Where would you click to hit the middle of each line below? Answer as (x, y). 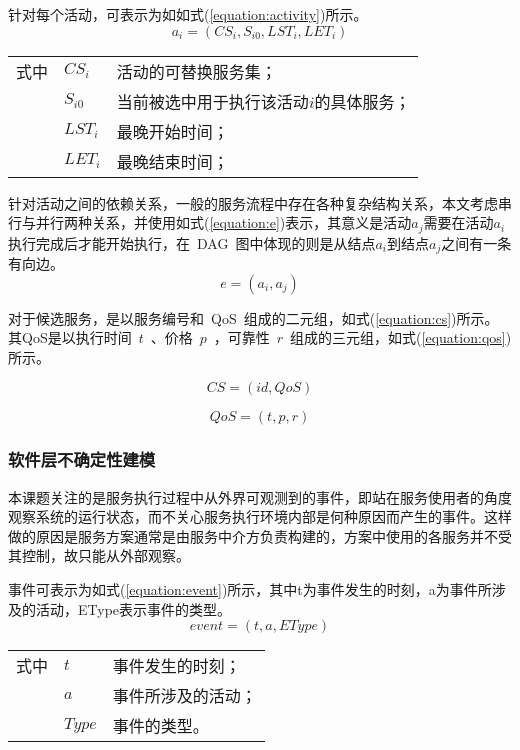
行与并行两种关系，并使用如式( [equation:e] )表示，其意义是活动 (210, 222)
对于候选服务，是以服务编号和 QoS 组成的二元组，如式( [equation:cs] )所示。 (253, 317)
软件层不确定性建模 (82, 459)
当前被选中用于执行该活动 (212, 101)
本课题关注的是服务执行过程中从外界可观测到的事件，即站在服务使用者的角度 (260, 496)
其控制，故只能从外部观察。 (99, 555)
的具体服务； (362, 101)
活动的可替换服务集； (196, 71)
